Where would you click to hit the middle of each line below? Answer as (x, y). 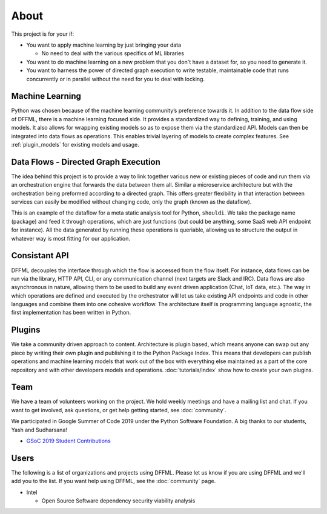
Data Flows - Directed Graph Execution (86, 162)
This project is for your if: (43, 34)
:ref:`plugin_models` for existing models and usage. (75, 144)
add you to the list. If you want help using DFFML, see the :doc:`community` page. (114, 481)
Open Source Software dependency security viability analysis (118, 501)
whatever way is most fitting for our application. (71, 238)
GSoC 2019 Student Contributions (69, 441)
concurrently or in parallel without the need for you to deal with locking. (116, 79)
